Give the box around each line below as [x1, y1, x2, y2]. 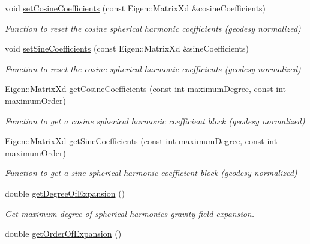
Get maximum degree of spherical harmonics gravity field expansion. [5, 207, 255, 219]
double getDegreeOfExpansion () [5, 186, 125, 199]
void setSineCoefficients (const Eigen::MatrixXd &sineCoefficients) [5, 42, 249, 55]
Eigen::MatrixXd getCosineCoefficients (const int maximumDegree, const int [5, 82, 286, 95]
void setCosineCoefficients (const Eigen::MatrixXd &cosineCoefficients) [5, 2, 266, 14]
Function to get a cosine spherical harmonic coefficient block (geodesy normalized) [5, 114, 305, 127]
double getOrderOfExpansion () [5, 227, 122, 240]
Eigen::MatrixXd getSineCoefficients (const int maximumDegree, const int [5, 135, 278, 147]
